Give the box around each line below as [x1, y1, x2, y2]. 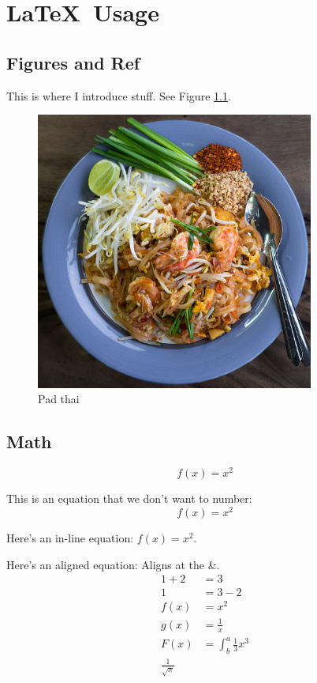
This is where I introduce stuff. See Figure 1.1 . [6, 87, 231, 104]
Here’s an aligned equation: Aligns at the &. [6, 556, 220, 572]
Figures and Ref [6, 50, 140, 74]
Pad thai [38, 391, 80, 407]
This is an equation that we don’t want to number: [6, 490, 252, 507]
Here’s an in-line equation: [6, 529, 134, 545]
